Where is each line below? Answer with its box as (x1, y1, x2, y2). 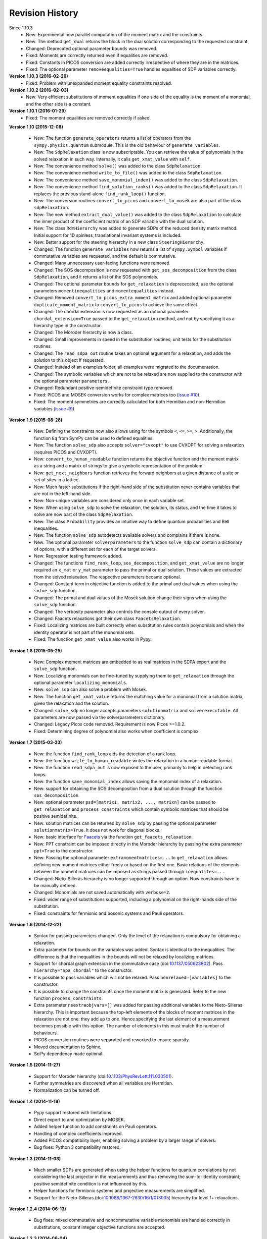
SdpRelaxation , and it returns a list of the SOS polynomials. (34, 274, 159, 280)
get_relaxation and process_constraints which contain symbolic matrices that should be (34, 806, 229, 812)
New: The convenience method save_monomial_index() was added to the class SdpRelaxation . (34, 176, 238, 183)
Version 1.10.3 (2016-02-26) (9, 73, 69, 79)
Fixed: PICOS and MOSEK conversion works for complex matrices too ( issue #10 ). (34, 392, 201, 397)
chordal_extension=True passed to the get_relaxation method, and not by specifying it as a (34, 315, 235, 322)
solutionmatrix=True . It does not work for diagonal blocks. (34, 827, 161, 833)
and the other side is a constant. (26, 101, 91, 107)
